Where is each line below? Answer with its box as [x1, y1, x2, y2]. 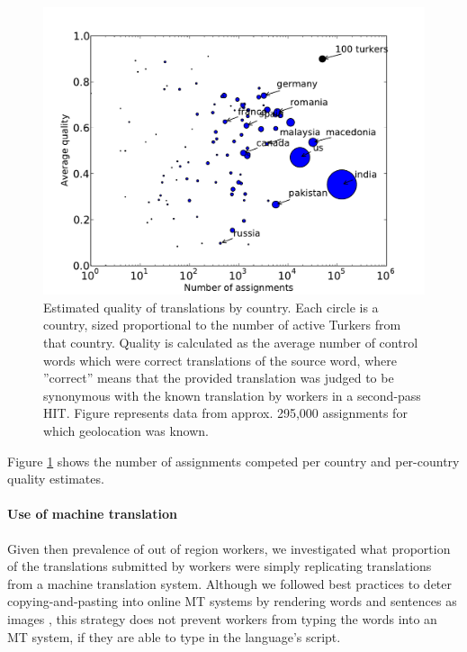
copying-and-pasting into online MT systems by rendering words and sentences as [7, 592, 457, 611]
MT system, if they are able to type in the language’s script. [7, 627, 341, 646]
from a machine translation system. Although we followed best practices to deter [7, 574, 453, 593]
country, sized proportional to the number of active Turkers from [43, 315, 401, 334]
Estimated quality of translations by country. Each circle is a [43, 297, 379, 316]
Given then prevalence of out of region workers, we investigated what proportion [7, 539, 451, 557]
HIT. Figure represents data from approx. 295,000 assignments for [43, 403, 408, 422]
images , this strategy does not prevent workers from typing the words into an [7, 609, 437, 628]
